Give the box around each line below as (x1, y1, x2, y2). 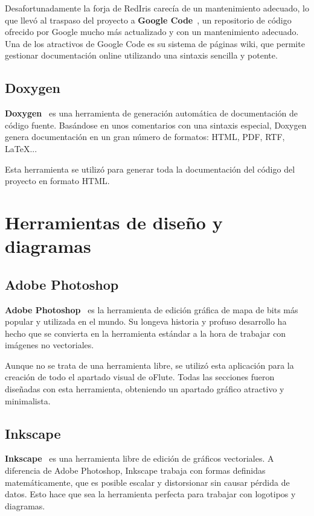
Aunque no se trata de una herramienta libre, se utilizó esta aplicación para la (5, 358, 294, 371)
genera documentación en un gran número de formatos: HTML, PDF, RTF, (5, 130, 285, 143)
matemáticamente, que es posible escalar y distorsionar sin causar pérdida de (5, 476, 290, 488)
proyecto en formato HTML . (5, 174, 110, 187)
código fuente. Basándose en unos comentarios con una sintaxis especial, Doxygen (5, 118, 307, 131)
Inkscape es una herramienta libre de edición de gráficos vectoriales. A (5, 452, 274, 465)
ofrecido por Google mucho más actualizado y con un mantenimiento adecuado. (5, 25, 299, 38)
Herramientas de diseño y (5, 209, 223, 234)
